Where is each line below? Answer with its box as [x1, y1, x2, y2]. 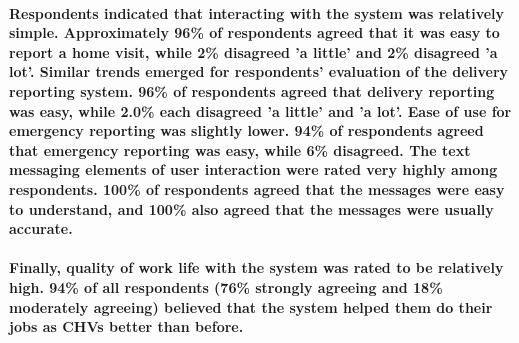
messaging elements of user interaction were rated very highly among [9, 159, 498, 180]
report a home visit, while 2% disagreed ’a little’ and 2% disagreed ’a [9, 41, 498, 62]
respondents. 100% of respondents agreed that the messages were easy [9, 178, 505, 199]
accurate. [9, 218, 73, 239]
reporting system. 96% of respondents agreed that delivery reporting [9, 80, 495, 101]
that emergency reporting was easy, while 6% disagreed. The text [9, 139, 471, 160]
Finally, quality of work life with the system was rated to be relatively [9, 257, 504, 278]
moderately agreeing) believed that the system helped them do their [9, 296, 493, 317]
